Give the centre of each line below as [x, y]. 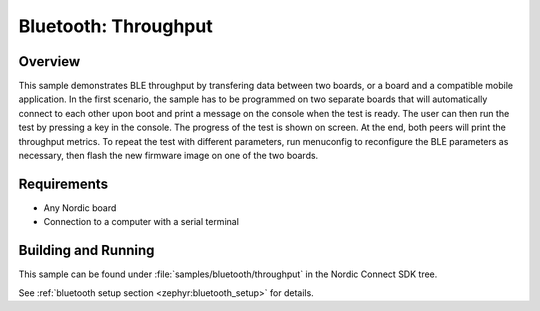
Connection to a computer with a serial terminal [141, 222]
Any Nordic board [80, 207]
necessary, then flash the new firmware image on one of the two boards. [168, 156]
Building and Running [86, 250]
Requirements [63, 183]
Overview [49, 61]
